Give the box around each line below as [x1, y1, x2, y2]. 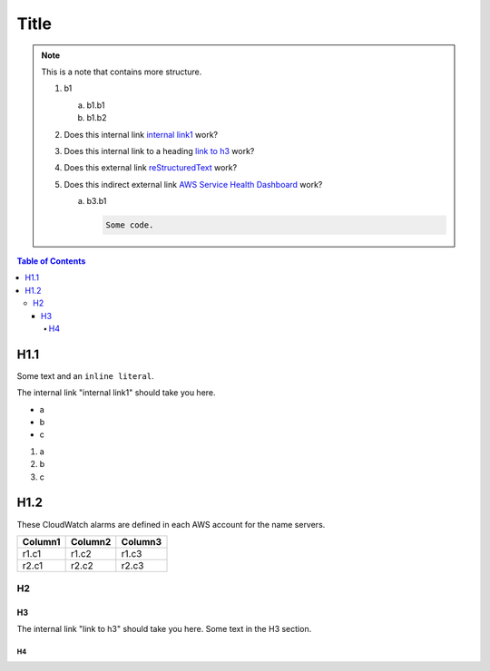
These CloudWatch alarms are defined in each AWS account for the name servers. [16, 519, 326, 530]
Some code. [105, 220, 154, 230]
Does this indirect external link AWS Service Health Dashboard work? [64, 179, 323, 190]
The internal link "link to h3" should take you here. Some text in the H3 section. [16, 624, 312, 635]
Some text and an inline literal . [16, 370, 154, 381]
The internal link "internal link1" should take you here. [16, 387, 217, 398]
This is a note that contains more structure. [41, 66, 202, 77]
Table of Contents [16, 256, 86, 267]
